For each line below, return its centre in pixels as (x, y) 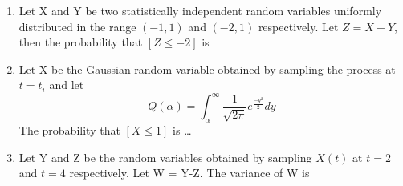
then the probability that (81, 42)
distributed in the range (77, 26)
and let (67, 85)
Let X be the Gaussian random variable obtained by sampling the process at (207, 69)
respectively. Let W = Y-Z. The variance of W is (189, 173)
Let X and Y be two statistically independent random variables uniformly (200, 10)
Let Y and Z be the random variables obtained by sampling (165, 157)
